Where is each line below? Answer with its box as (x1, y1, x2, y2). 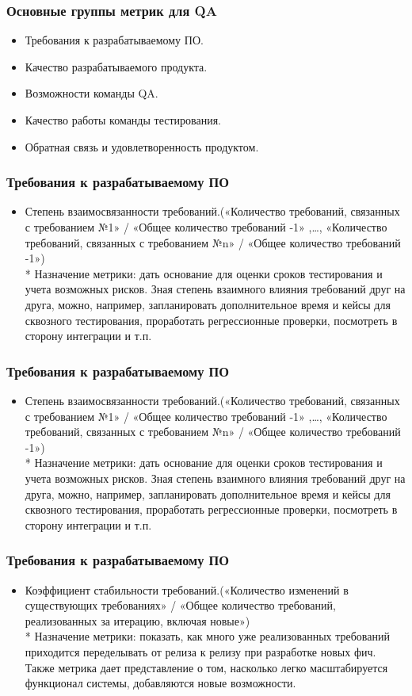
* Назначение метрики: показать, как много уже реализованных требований (25, 628, 390, 644)
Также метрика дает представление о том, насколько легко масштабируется (25, 659, 388, 675)
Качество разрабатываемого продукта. (25, 58, 208, 75)
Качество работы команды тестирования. (25, 112, 222, 128)
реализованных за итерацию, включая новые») (25, 612, 250, 629)
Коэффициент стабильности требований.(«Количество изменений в (25, 581, 349, 598)
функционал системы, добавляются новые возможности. (25, 675, 296, 691)
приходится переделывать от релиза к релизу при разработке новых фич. (25, 643, 376, 660)
